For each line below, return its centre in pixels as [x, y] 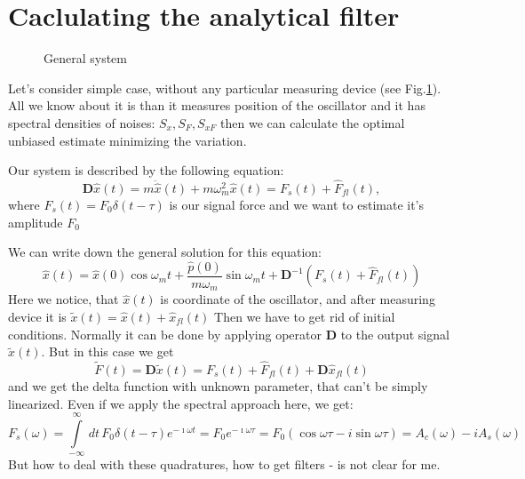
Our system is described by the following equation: [146, 170]
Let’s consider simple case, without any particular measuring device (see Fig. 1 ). [225, 88]
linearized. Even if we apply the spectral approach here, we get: [181, 403]
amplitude [36, 222]
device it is [37, 317]
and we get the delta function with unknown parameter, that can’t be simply [218, 386]
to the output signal [395, 334]
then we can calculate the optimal [313, 122]
